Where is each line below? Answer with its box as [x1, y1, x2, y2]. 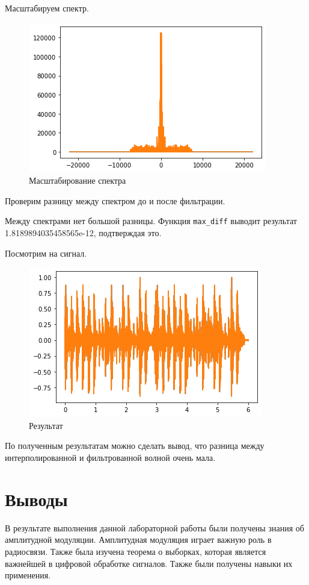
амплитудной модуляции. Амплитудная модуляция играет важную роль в [5, 533, 272, 546]
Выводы [5, 486, 68, 511]
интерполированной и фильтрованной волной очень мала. [5, 451, 216, 463]
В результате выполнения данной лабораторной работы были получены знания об [5, 521, 304, 534]
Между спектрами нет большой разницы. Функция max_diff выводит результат [5, 214, 297, 227]
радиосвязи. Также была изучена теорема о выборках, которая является [5, 545, 266, 557]
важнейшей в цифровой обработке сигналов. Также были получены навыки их [5, 557, 293, 569]
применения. [5, 569, 51, 581]
